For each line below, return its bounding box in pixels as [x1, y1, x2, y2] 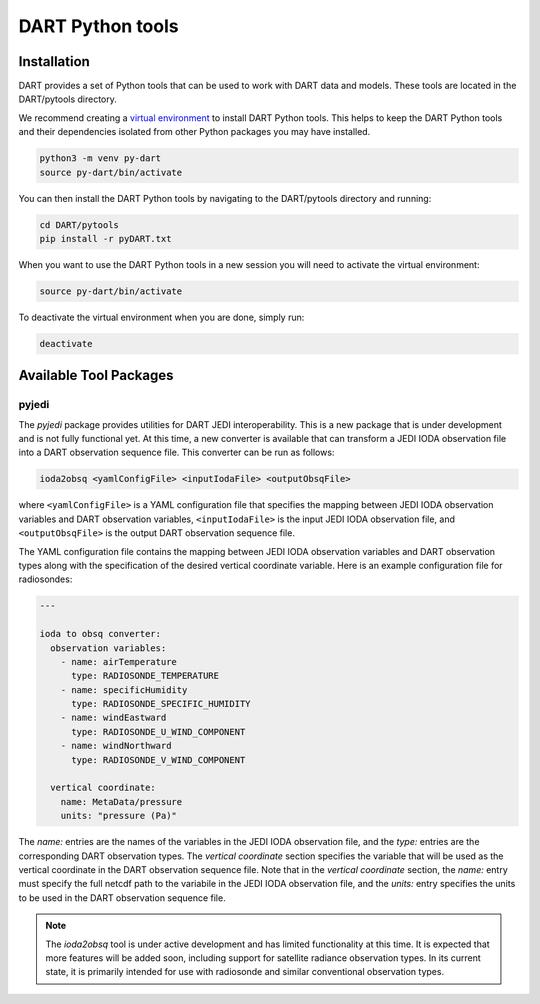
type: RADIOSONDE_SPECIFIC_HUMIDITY [71, 698, 251, 710]
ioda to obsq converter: [39, 628, 162, 640]
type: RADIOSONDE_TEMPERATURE [71, 670, 220, 682]
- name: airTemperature [60, 656, 177, 667]
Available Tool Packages [18, 367, 174, 384]
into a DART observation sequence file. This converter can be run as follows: [18, 446, 335, 459]
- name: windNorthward [60, 740, 172, 752]
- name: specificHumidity [60, 684, 188, 695]
